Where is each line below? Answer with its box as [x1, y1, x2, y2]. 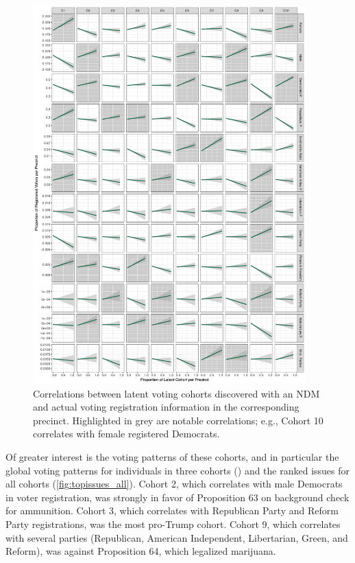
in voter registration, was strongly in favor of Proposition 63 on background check [5, 490, 350, 504]
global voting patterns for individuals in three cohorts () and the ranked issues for [5, 463, 350, 477]
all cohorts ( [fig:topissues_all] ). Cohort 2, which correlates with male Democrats [5, 476, 343, 491]
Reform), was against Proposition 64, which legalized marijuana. [5, 544, 276, 558]
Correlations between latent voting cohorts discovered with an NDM [33, 386, 320, 400]
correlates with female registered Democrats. [33, 426, 220, 441]
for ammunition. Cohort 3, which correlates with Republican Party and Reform [5, 503, 339, 518]
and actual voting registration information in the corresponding [33, 400, 299, 414]
